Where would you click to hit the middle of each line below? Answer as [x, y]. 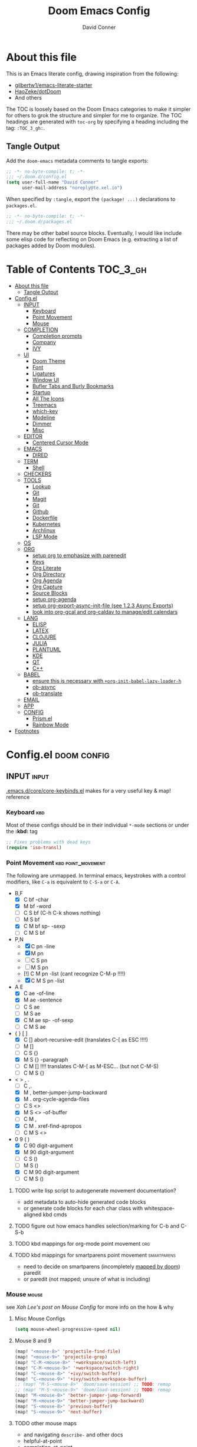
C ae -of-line [39, 993]
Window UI [46, 379]
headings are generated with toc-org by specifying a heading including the [97, 122]
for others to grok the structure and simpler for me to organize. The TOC [94, 115]
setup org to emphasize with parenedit [79, 555]
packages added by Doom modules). [51, 245]
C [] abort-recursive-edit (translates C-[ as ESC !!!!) [86, 1039]
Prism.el [42, 718]
